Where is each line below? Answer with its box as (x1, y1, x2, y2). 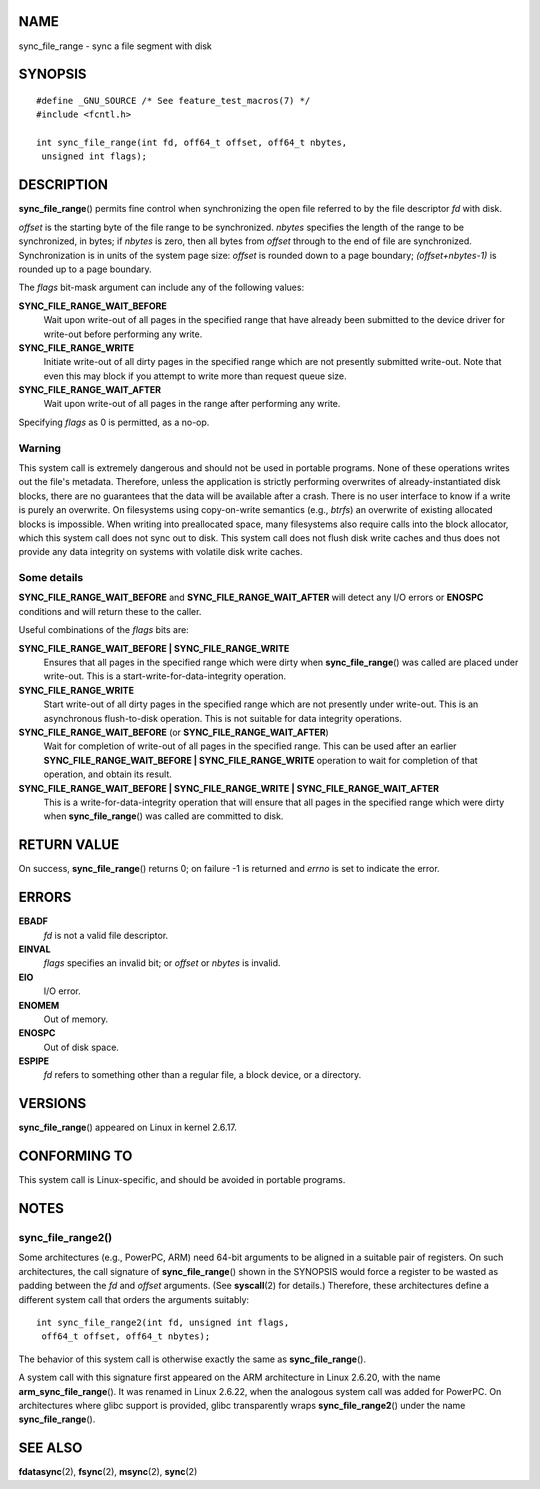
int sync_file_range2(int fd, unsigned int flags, (36, 1316, 290, 1328)
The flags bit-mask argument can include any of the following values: (18, 281, 305, 294)
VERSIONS (18, 1095, 87, 1112)
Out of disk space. (43, 1041, 120, 1053)
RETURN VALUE (18, 836, 120, 854)
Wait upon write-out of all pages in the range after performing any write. (43, 398, 341, 410)
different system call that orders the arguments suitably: (18, 1293, 250, 1305)
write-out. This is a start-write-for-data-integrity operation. (43, 670, 287, 682)
